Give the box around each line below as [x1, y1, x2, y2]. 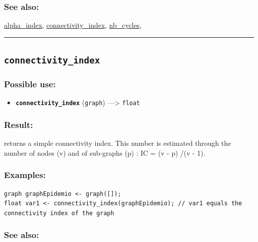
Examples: [4, 169, 46, 181]
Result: [4, 118, 33, 130]
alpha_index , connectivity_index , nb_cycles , [4, 20, 142, 30]
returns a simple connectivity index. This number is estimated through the [4, 138, 231, 148]
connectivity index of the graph [4, 209, 114, 217]
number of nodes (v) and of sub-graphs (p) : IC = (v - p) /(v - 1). [4, 147, 205, 158]
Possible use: [4, 78, 56, 90]
